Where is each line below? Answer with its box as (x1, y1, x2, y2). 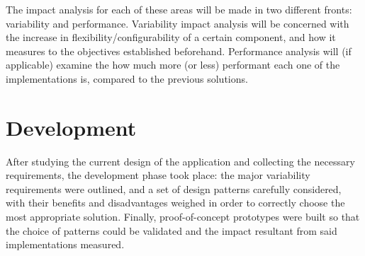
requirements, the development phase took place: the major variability (6, 168, 310, 182)
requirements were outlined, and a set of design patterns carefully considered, (6, 181, 342, 196)
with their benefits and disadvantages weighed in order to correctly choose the (6, 195, 345, 210)
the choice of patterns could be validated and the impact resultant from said (6, 223, 337, 238)
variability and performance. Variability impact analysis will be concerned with (6, 16, 349, 30)
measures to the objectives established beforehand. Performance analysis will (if (6, 43, 352, 58)
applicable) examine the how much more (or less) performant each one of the (6, 57, 340, 72)
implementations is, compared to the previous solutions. (6, 71, 248, 86)
